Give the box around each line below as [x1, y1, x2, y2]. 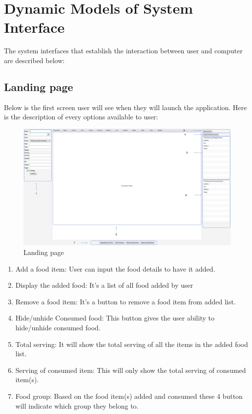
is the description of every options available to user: [4, 112, 158, 122]
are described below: [4, 55, 65, 65]
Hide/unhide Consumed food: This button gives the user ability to [15, 313, 214, 323]
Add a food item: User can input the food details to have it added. [15, 263, 215, 274]
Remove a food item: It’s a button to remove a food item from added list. [15, 296, 236, 306]
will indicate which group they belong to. [15, 400, 139, 411]
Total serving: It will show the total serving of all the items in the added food [15, 339, 248, 349]
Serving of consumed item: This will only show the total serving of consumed [15, 365, 246, 375]
